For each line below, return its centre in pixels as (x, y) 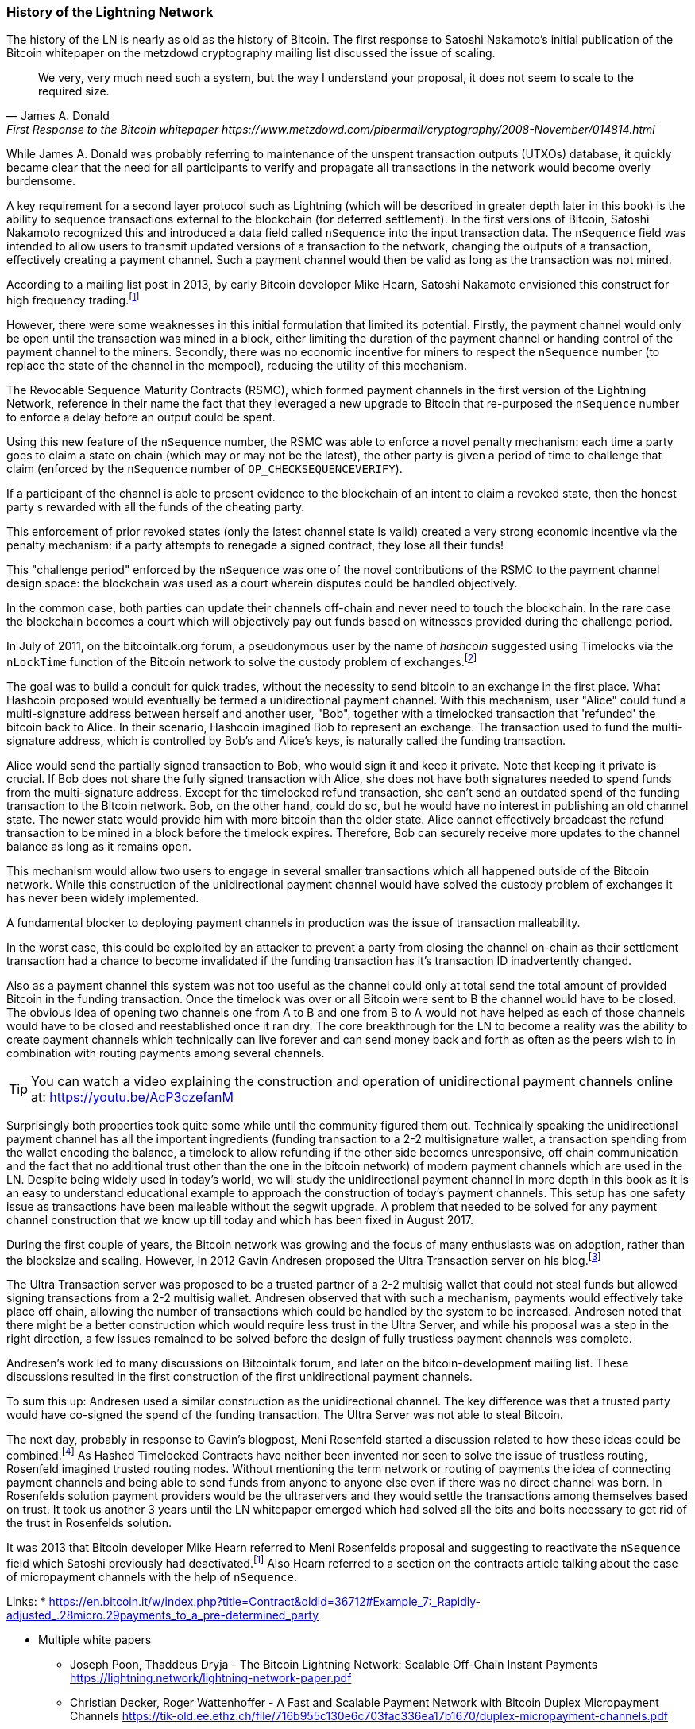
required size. (74, 91)
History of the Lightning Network (110, 12)
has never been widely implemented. (103, 897)
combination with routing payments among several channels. (166, 1053)
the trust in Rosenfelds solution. (89, 1523)
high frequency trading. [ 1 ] (73, 299)
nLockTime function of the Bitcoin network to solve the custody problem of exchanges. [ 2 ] (242, 661)
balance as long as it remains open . (99, 846)
